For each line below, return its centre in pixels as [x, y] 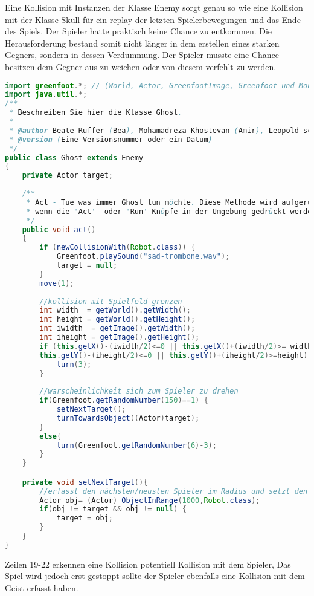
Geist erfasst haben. [42, 588]
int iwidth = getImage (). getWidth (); [117, 329]
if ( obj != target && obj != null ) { [113, 509]
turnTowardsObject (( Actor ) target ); [128, 418]
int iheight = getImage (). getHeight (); [120, 338]
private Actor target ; [68, 176]
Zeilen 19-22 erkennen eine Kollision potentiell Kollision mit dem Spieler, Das [148, 564]
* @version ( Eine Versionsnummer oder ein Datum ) [111, 139]
